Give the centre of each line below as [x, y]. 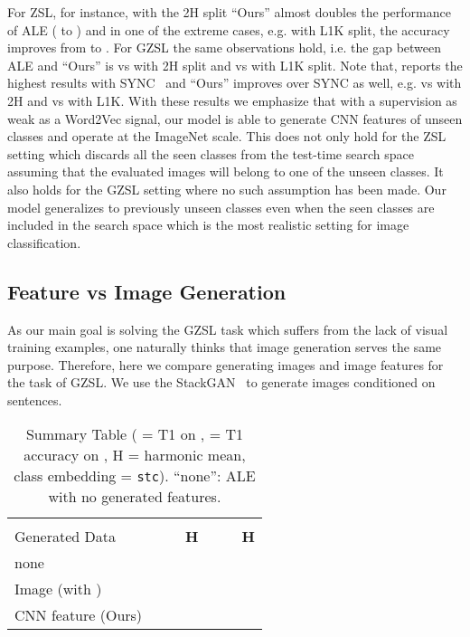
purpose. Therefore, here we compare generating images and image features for [226, 364]
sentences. [35, 399]
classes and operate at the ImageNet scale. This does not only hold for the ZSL [227, 136]
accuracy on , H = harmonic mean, [135, 455]
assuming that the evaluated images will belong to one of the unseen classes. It [226, 171]
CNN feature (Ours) [79, 615]
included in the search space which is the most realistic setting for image [208, 225]
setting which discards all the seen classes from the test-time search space [211, 153]
